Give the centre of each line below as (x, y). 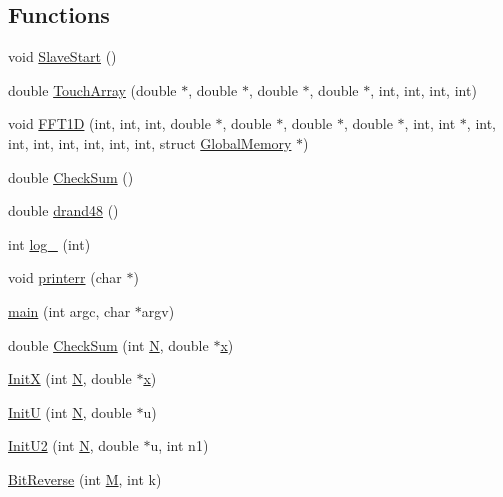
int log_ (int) (49, 243)
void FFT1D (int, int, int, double (109, 123)
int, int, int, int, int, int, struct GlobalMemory (150, 142)
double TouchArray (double (92, 89)
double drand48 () (63, 210)
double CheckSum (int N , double (108, 344)
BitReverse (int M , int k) (85, 478)
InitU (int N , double (70, 411)
